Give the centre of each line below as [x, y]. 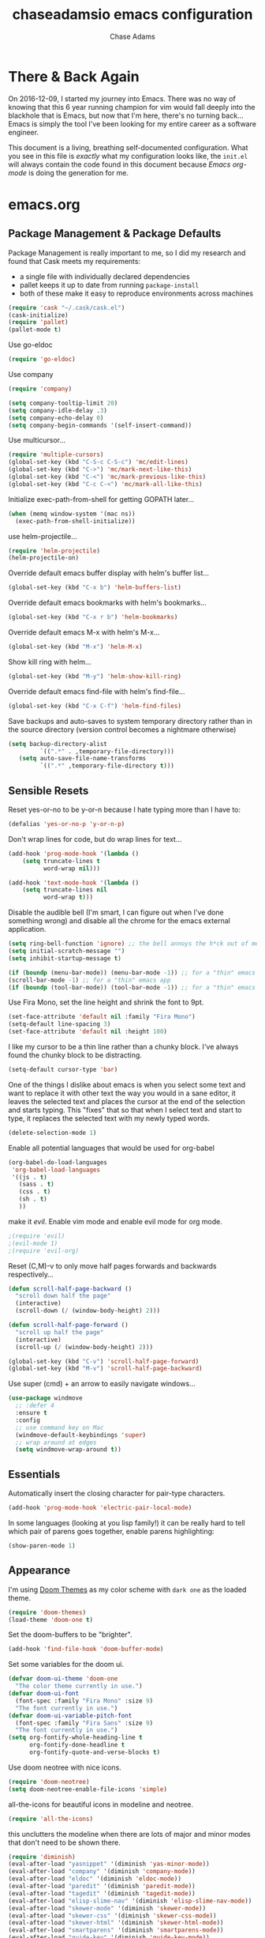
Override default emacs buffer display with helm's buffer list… [109, 573]
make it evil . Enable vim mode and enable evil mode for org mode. [115, 1221]
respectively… [31, 1274]
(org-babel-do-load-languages [58, 1162]
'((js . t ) [29, 1177]
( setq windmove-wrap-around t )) [69, 1450]
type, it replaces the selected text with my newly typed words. [109, 1118]
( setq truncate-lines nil [65, 890]
